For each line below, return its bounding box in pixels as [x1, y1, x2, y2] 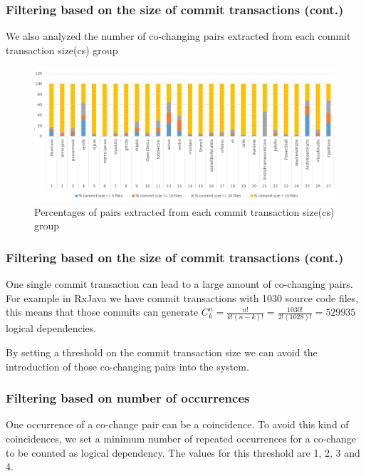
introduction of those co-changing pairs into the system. [6, 358, 249, 373]
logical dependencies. [6, 321, 97, 336]
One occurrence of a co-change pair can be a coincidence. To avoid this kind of [6, 417, 349, 432]
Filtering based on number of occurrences [6, 389, 250, 407]
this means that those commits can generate [6, 304, 199, 319]
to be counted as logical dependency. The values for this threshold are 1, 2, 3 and [6, 445, 360, 460]
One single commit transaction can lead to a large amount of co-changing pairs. [6, 276, 353, 291]
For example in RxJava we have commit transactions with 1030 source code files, [6, 290, 359, 305]
